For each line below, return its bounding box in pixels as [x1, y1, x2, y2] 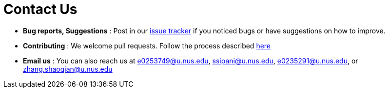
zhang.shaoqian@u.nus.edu [23, 64, 113, 73]
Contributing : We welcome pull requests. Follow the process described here [23, 41, 271, 50]
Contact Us [3, 1, 78, 17]
